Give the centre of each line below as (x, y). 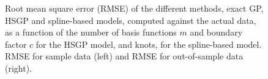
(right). (19, 68)
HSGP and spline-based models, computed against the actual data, (131, 20)
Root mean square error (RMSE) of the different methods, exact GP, (134, 8)
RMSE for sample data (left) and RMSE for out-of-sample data (124, 56)
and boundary (216, 32)
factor (16, 44)
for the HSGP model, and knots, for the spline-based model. (149, 44)
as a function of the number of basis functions (91, 32)
